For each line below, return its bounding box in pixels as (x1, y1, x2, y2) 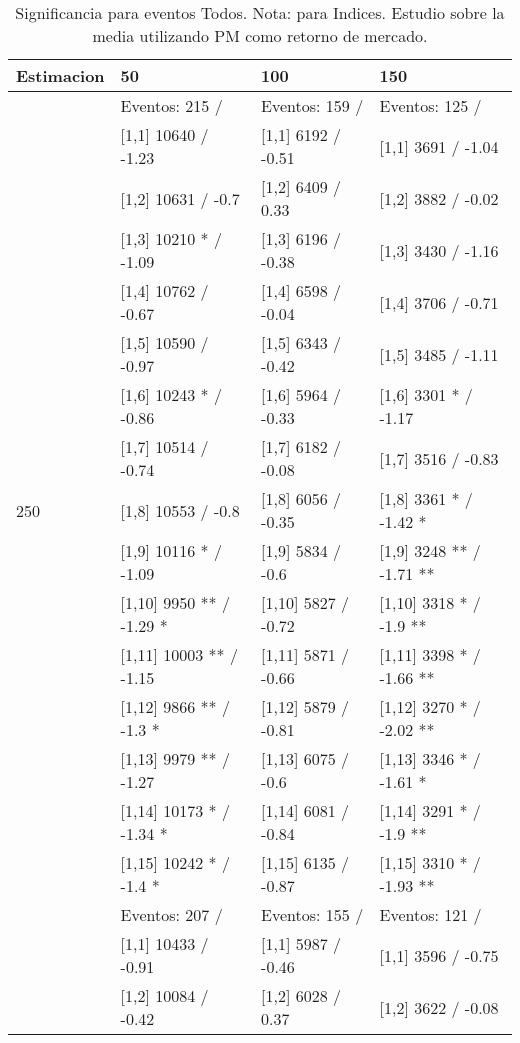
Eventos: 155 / (261, 903, 364, 926)
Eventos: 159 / (261, 94, 364, 117)
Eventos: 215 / (120, 94, 223, 117)
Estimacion (16, 64, 105, 87)
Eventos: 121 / (379, 903, 482, 926)
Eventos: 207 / (120, 903, 223, 926)
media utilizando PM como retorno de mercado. (92, 24, 428, 47)
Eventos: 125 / (379, 94, 482, 117)
